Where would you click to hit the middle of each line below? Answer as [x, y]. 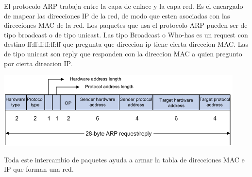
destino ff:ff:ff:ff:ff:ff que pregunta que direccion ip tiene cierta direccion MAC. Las [126, 44]
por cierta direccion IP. [38, 63]
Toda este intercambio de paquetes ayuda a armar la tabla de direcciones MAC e [124, 159]
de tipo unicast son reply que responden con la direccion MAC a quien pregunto [123, 53]
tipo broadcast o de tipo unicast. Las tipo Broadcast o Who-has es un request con [126, 34]
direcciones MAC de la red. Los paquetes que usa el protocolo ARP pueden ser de [126, 25]
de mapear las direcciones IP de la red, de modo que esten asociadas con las [117, 15]
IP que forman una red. [39, 169]
